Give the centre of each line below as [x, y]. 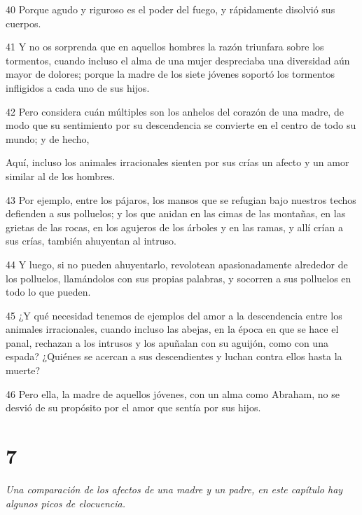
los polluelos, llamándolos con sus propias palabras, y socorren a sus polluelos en [179, 278]
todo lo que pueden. [48, 292]
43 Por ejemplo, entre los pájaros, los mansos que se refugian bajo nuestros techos [181, 199]
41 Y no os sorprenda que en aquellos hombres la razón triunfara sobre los [165, 47]
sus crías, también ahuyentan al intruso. [91, 241]
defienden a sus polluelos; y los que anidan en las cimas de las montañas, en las [176, 213]
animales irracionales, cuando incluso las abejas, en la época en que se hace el [172, 329]
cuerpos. [23, 23]
